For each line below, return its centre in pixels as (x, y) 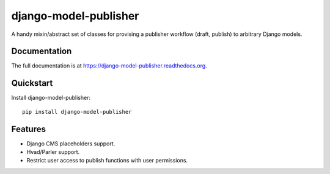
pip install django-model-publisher (77, 112)
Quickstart (32, 83)
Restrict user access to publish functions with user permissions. (107, 161)
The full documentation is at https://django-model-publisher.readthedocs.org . (109, 66)
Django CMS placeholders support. (71, 144)
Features (28, 129)
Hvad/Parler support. (53, 152)
